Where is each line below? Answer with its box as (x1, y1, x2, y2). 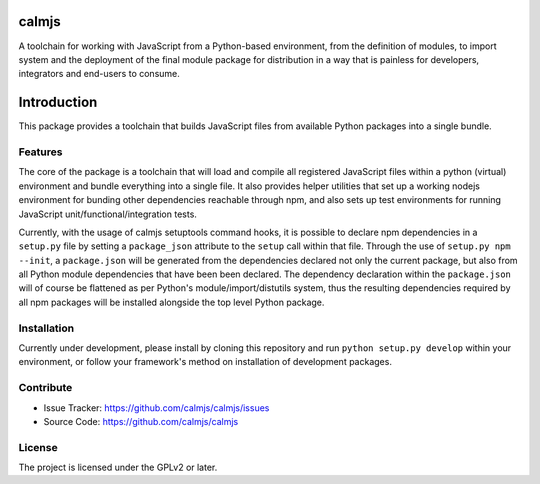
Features (18, 145, 63, 159)
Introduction (18, 94, 98, 111)
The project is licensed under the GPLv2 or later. (18, 461, 218, 474)
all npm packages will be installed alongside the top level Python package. (18, 296, 325, 308)
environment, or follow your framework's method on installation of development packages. (18, 356, 392, 368)
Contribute (18, 381, 73, 395)
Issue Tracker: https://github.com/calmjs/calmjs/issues (43, 401, 270, 414)
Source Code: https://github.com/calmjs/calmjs (43, 415, 239, 427)
